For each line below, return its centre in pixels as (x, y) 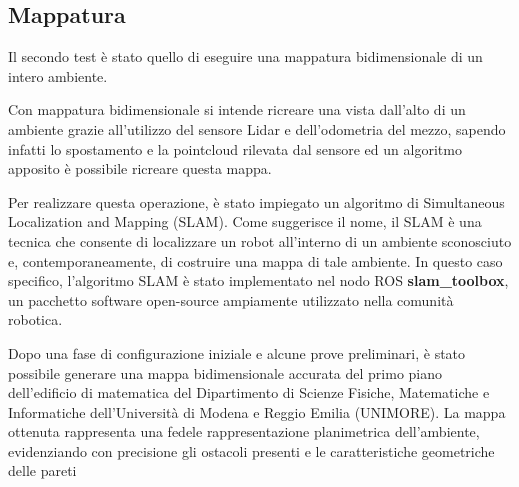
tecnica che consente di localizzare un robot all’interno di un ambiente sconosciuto (260, 240)
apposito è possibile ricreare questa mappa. (140, 168)
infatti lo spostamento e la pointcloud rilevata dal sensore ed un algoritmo (235, 148)
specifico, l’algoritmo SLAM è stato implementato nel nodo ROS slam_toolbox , (258, 280)
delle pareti (42, 470)
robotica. (35, 319)
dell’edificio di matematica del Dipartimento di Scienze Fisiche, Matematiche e (249, 392)
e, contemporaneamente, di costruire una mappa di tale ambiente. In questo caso (255, 260)
